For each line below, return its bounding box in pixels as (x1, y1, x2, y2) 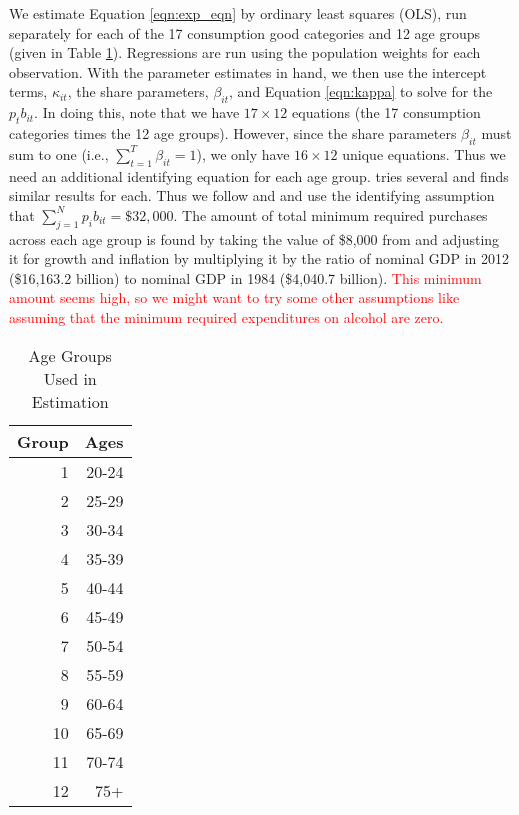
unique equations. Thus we (342, 143, 506, 164)
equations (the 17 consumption (292, 102, 481, 123)
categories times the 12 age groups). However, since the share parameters (9, 122, 457, 143)
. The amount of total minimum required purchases (173, 204, 488, 225)
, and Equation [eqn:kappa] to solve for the (229, 81, 493, 102)
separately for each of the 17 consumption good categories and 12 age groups (9, 22, 481, 43)
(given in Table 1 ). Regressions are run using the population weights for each (9, 42, 481, 63)
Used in (43, 366, 97, 390)
